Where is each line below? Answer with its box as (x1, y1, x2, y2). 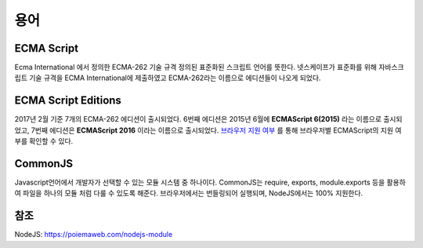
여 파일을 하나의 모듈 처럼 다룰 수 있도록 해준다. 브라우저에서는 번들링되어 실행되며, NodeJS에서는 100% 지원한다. (14, 188, 363, 198)
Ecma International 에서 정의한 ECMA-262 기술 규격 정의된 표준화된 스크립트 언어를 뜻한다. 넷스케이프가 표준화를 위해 (14, 63, 378, 72)
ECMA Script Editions (14, 94, 121, 108)
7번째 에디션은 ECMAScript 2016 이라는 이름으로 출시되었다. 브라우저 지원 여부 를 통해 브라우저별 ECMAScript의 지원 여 (31, 126, 402, 135)
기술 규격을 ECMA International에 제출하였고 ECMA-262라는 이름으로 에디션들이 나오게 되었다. (28, 73, 321, 82)
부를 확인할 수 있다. (14, 137, 74, 146)
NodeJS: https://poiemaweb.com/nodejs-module (14, 230, 173, 239)
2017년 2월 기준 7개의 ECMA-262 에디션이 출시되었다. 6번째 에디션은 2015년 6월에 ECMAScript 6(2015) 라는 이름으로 (14, 115, 382, 124)
